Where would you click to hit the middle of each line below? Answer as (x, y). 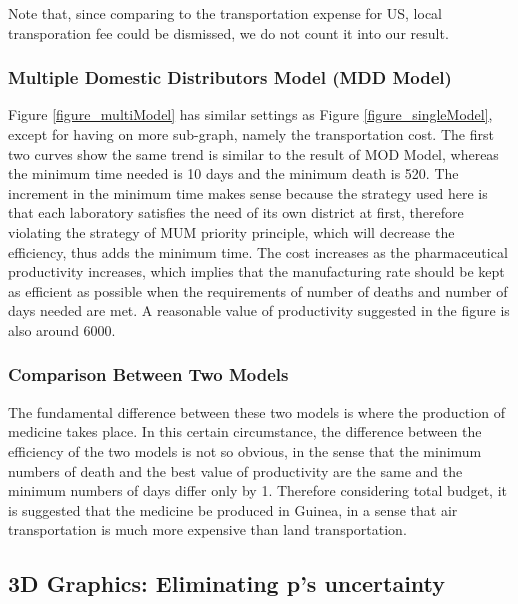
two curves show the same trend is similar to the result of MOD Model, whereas (253, 153)
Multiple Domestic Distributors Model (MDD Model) (230, 77)
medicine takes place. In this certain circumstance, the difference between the (245, 431)
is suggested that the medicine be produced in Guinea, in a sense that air (233, 509)
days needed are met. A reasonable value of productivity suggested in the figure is (259, 310)
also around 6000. (62, 329)
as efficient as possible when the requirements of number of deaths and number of (258, 290)
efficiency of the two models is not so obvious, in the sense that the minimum (245, 450)
